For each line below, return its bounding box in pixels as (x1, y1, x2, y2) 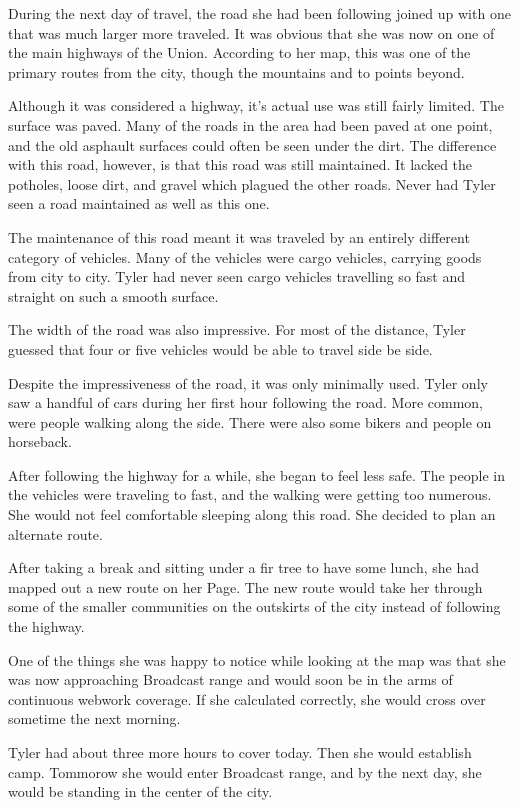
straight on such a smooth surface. (8, 285, 219, 306)
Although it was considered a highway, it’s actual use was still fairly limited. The (8, 95, 504, 116)
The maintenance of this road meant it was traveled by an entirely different (8, 226, 470, 247)
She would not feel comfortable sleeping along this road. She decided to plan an (8, 504, 496, 525)
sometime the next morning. (8, 708, 181, 729)
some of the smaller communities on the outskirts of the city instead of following (8, 596, 501, 617)
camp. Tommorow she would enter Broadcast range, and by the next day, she (8, 761, 482, 782)
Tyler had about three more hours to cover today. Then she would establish (8, 742, 472, 762)
